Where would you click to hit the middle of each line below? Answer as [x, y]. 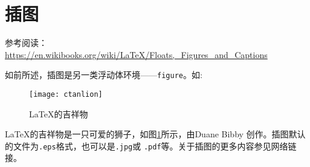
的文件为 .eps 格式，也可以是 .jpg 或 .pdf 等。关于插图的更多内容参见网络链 [151, 146]
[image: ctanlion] [66, 94]
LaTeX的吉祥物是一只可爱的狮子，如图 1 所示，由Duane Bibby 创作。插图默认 [155, 134]
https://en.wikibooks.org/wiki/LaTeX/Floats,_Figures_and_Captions [136, 54]
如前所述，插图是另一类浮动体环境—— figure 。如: [104, 75]
